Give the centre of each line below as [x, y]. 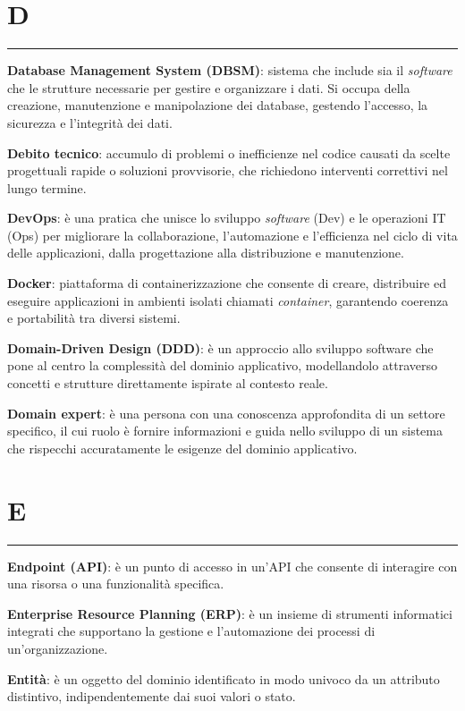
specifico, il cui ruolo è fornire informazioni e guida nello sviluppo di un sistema [225, 431]
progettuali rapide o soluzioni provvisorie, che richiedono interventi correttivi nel [228, 170]
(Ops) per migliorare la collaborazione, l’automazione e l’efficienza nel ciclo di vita [232, 235]
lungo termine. [47, 187]
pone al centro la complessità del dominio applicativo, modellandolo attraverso [223, 365]
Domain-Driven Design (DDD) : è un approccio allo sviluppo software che [220, 347]
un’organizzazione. [58, 648]
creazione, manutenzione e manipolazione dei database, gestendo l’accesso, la [218, 105]
